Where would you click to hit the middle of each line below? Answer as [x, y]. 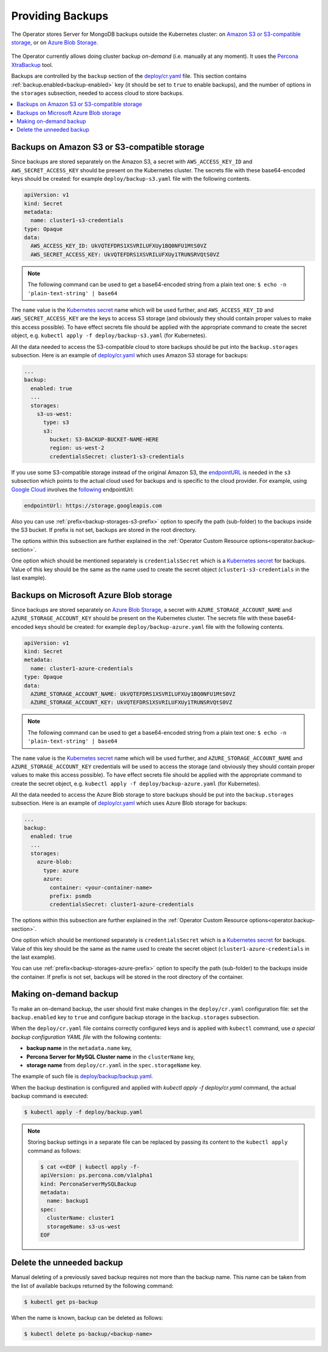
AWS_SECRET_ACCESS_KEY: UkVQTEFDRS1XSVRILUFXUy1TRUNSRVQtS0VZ [125, 254]
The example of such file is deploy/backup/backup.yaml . [82, 1076]
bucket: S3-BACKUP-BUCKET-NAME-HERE [104, 440]
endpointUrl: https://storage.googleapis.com [93, 506]
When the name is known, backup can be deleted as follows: [87, 1317]
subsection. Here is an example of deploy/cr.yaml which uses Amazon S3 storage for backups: [130, 355]
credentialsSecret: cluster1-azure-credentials [122, 905]
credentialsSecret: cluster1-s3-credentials [117, 456]
